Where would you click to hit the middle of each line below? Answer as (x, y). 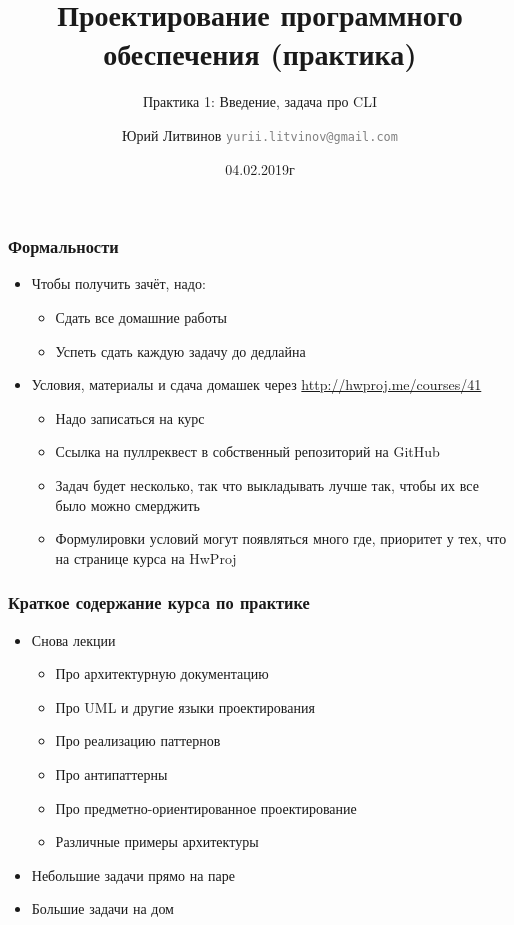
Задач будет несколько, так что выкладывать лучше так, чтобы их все (267, 485)
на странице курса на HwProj (146, 557)
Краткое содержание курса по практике (159, 602)
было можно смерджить (128, 504)
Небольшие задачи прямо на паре (133, 874)
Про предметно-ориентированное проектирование (206, 807)
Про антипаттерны (111, 773)
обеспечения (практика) (260, 53)
